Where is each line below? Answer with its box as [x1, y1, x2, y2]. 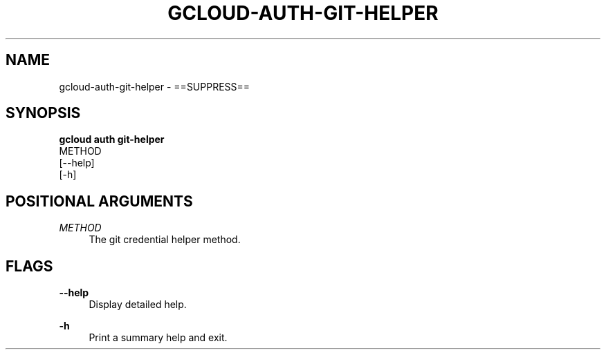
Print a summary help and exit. [89, 332, 228, 344]
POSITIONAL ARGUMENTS [6, 192, 193, 210]
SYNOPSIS [6, 104, 81, 122]
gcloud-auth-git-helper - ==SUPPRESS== [59, 80, 250, 93]
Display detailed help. [89, 298, 187, 311]
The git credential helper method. [89, 233, 241, 246]
